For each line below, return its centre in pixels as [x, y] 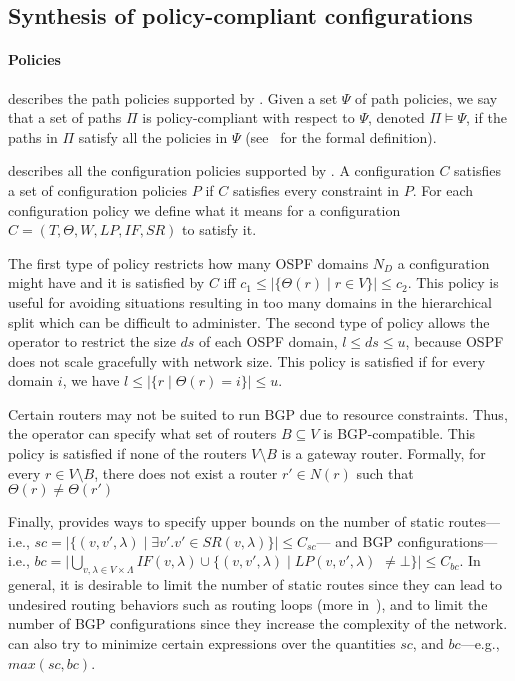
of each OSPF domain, [268, 341]
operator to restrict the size [92, 341]
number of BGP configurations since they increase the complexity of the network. [258, 623]
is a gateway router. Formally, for [383, 453]
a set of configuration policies [98, 189]
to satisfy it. [219, 229]
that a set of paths [65, 117]
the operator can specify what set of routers [142, 433]
